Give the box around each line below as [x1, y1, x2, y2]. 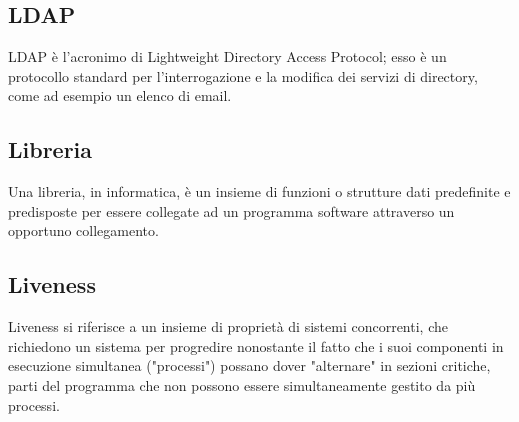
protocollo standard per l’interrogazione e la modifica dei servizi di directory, [8, 65, 478, 86]
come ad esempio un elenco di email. [8, 85, 232, 106]
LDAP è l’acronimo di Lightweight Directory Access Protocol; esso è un [8, 46, 447, 67]
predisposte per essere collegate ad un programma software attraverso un [8, 200, 455, 221]
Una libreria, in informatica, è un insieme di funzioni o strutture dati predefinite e [8, 181, 511, 202]
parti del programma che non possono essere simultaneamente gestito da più [8, 374, 476, 395]
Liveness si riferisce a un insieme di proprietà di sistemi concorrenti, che [8, 316, 448, 337]
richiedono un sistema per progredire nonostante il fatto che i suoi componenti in [8, 335, 504, 356]
